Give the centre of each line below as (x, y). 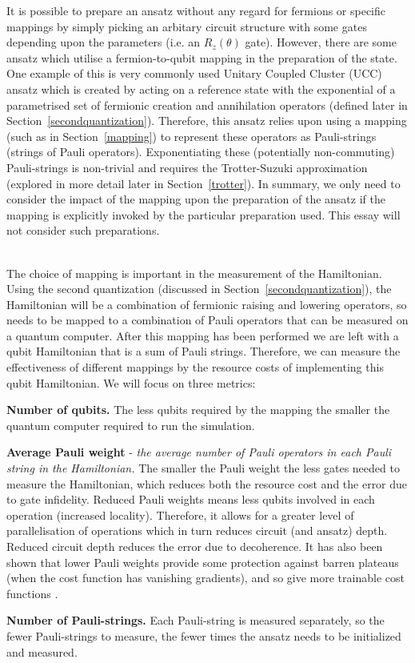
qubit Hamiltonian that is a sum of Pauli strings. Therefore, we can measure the (204, 351)
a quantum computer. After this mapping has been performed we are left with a (203, 335)
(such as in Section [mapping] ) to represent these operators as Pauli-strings (192, 136)
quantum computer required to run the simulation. (131, 425)
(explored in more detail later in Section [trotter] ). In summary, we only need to (204, 183)
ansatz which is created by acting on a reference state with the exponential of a (201, 88)
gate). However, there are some (321, 42)
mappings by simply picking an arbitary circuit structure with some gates (187, 26)
